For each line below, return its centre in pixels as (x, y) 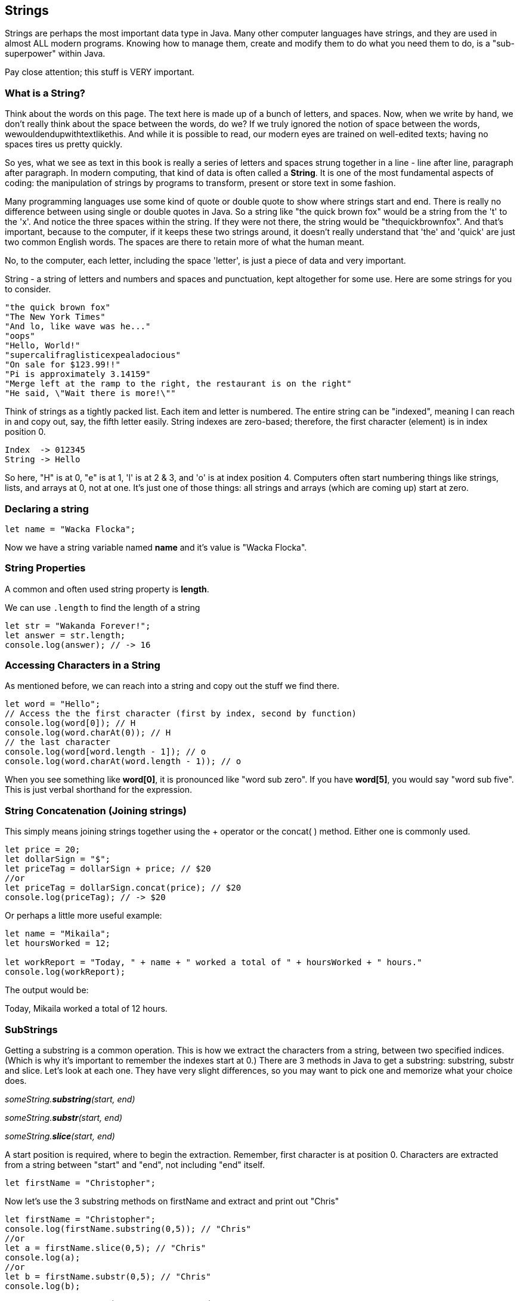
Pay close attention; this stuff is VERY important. (100, 72)
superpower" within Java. (55, 54)
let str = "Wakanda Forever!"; (78, 625)
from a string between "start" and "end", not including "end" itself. (135, 1164)
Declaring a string (47, 509)
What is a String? (45, 93)
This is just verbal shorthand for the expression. (98, 790)
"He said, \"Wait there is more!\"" (90, 393)
